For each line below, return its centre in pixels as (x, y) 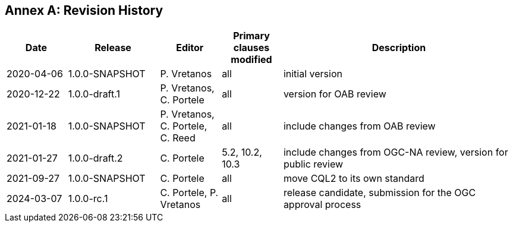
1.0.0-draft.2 (95, 158)
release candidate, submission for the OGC (380, 193)
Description (399, 48)
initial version (313, 74)
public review (313, 164)
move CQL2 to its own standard (354, 179)
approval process (322, 205)
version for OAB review (335, 94)
